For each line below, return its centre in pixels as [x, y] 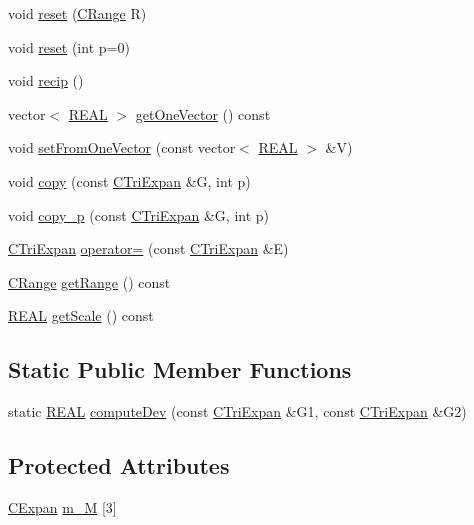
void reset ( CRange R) [77, 13]
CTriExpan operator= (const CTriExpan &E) [148, 248]
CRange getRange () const [89, 281]
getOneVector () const [203, 113]
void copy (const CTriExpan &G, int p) [129, 180]
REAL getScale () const [81, 315]
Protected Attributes [119, 465]
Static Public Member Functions [180, 369]
